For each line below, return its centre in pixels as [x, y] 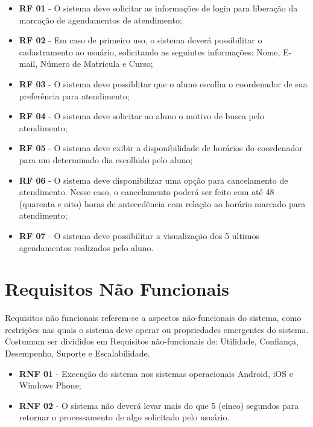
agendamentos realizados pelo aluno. [86, 247]
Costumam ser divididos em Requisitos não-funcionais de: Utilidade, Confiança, [152, 341]
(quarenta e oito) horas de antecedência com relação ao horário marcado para [162, 203]
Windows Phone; [50, 385]
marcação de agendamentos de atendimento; [100, 20]
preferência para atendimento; [74, 95]
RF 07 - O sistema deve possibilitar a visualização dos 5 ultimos [139, 235]
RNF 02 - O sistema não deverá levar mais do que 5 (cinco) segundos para [159, 405]
